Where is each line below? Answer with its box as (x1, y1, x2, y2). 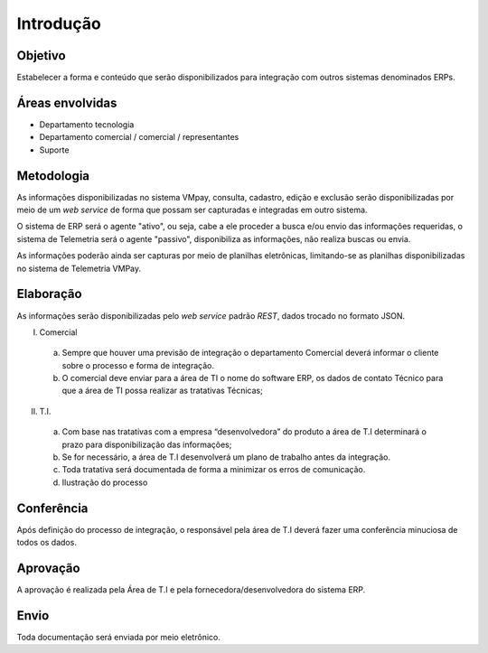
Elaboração (16, 286, 82, 302)
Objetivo (16, 48, 67, 63)
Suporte (39, 145, 70, 155)
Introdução (16, 14, 101, 33)
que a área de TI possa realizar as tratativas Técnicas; (61, 385, 264, 396)
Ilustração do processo (61, 477, 148, 488)
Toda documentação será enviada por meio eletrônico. (16, 631, 221, 642)
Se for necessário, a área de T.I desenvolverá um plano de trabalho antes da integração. (61, 452, 390, 462)
